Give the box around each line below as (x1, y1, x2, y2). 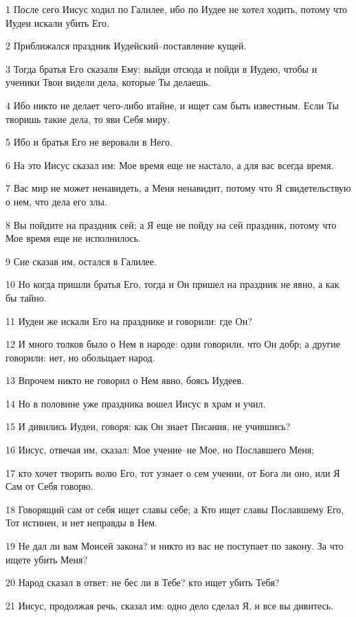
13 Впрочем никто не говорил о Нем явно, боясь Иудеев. (5, 373, 244, 388)
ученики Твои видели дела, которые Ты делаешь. (5, 75, 211, 89)
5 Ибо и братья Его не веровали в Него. (5, 135, 173, 149)
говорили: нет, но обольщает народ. (5, 350, 155, 364)
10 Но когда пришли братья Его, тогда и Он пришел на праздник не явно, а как (5, 277, 340, 291)
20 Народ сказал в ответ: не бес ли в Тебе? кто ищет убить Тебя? (5, 575, 280, 590)
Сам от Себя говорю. (5, 479, 93, 493)
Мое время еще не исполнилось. (5, 231, 141, 245)
